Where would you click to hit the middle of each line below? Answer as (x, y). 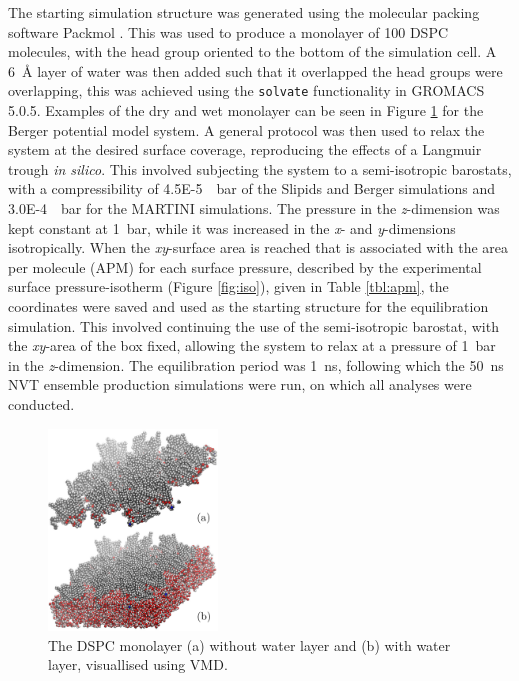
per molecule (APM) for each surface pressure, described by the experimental (245, 266)
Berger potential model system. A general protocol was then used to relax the (246, 129)
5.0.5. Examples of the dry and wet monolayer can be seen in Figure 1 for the (246, 110)
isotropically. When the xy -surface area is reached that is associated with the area (258, 247)
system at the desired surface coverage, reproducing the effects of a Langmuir (245, 149)
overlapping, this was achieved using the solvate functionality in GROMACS (246, 90)
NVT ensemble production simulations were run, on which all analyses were (240, 384)
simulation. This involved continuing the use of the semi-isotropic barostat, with (253, 325)
